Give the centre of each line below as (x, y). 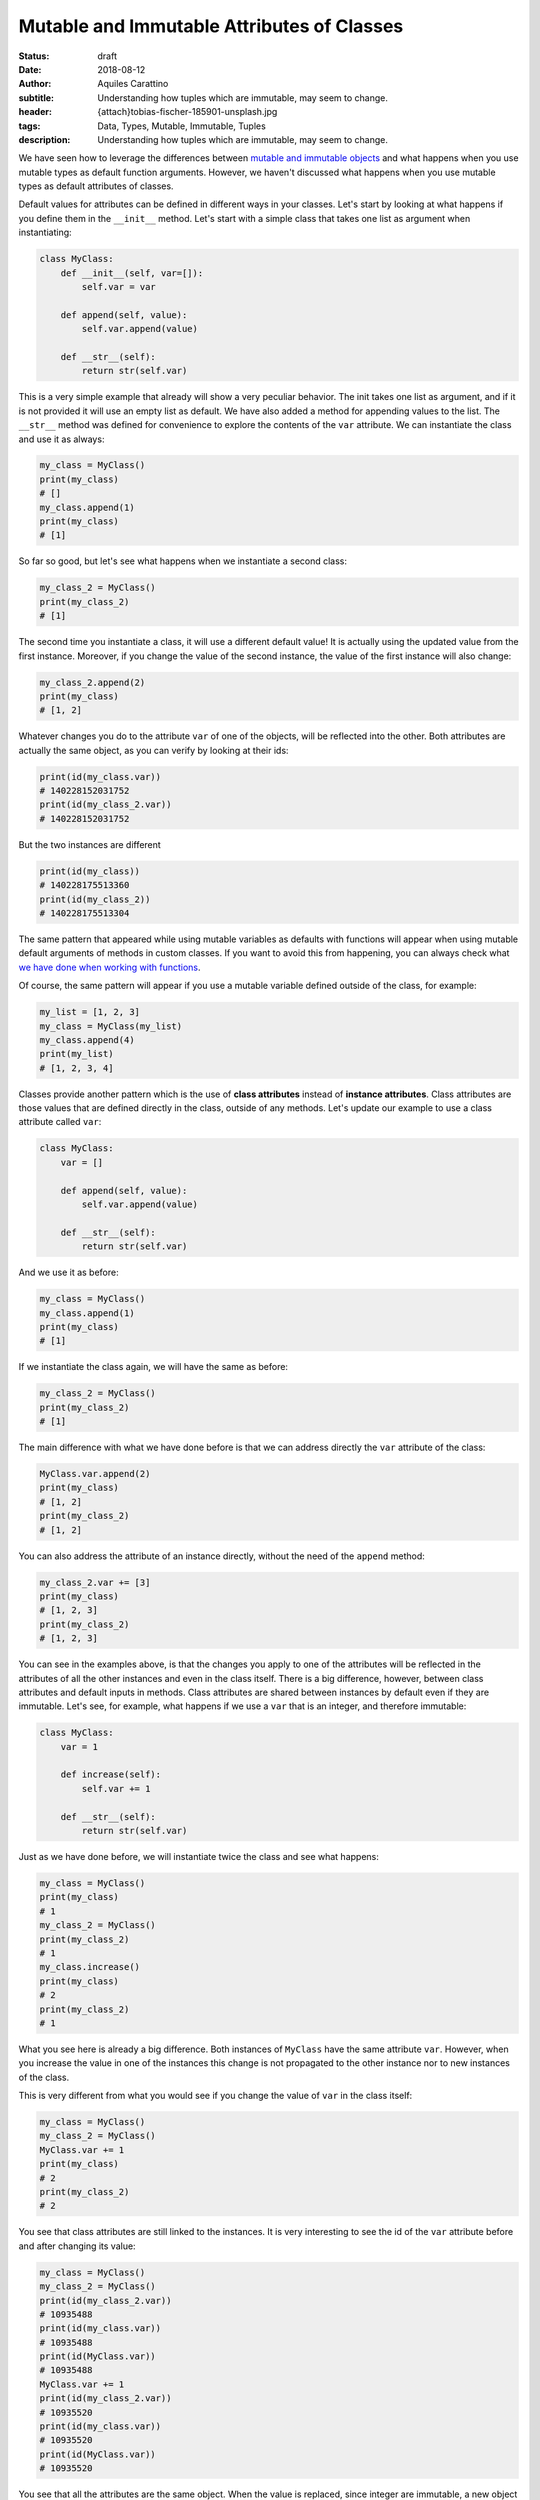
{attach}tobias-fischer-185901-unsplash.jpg (187, 112)
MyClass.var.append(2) (95, 1474)
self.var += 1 (116, 1788)
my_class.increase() (89, 1967)
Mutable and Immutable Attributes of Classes (211, 26)
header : (35, 112)
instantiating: (45, 232)
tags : (29, 126)
